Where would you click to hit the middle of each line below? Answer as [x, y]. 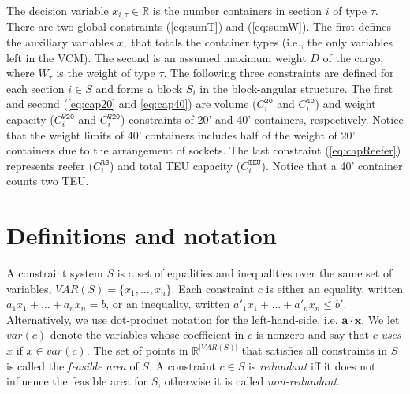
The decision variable [58, 10]
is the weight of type [106, 73]
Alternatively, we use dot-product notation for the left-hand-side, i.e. [172, 319]
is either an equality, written [335, 288]
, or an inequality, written [168, 304]
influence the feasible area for [77, 381]
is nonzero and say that [312, 335]
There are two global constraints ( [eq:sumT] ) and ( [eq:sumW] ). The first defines [199, 26]
